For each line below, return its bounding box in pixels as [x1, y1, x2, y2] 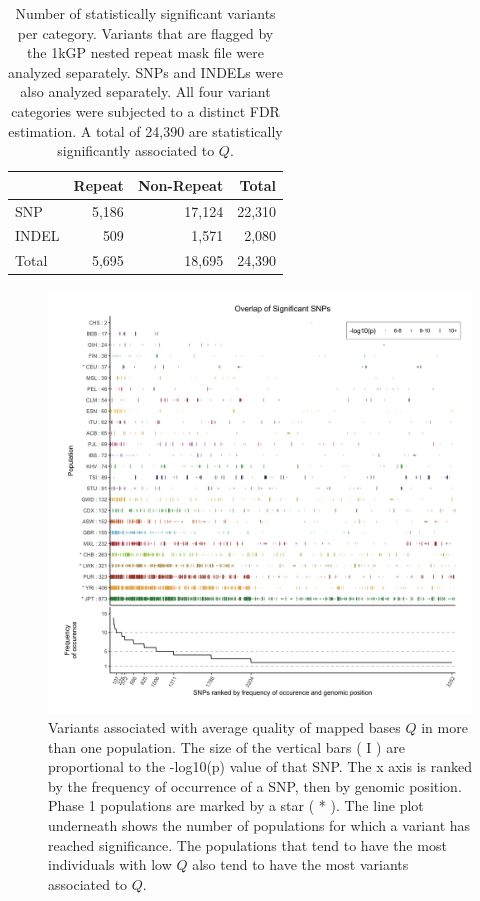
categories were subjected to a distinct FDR [11, 100, 280, 121]
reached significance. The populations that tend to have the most [48, 834, 447, 855]
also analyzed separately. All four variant [20, 81, 271, 102]
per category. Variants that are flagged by [17, 22, 274, 43]
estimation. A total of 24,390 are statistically [8, 120, 283, 141]
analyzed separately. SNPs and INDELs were [8, 61, 283, 82]
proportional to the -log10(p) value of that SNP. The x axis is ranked [48, 756, 473, 777]
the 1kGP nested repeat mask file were [27, 42, 264, 63]
